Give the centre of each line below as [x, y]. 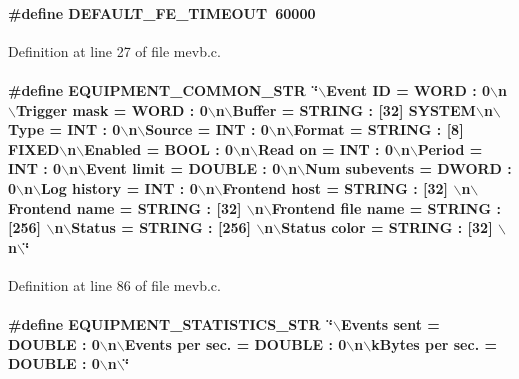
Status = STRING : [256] [161, 227]
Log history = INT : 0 [119, 187]
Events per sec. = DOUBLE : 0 [235, 343]
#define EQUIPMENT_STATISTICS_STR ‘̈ [171, 324]
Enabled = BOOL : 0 [159, 148]
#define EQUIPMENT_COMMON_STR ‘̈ [163, 89]
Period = [450, 148]
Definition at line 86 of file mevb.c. [114, 284]
